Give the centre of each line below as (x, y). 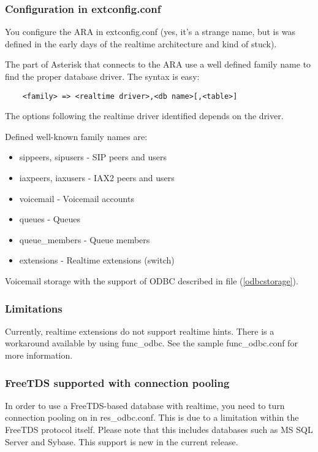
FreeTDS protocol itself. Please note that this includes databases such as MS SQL (159, 429)
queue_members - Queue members (85, 239)
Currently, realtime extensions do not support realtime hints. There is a (140, 331)
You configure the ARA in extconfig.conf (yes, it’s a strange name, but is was (150, 32)
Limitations (34, 308)
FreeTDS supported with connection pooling (117, 382)
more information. (39, 355)
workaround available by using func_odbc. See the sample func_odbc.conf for (151, 343)
